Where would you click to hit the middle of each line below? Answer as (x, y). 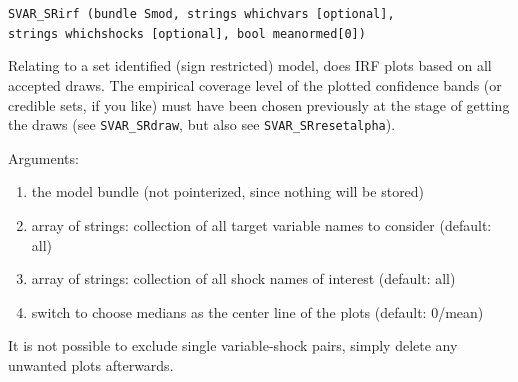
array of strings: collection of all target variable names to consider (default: (261, 224)
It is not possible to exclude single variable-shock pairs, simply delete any (233, 345)
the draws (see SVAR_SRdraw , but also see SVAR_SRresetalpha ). (202, 124)
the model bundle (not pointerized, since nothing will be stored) (228, 191)
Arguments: (43, 157)
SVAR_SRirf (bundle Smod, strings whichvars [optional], (201, 14)
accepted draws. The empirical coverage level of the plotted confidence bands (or (255, 84)
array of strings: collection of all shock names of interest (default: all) (243, 278)
